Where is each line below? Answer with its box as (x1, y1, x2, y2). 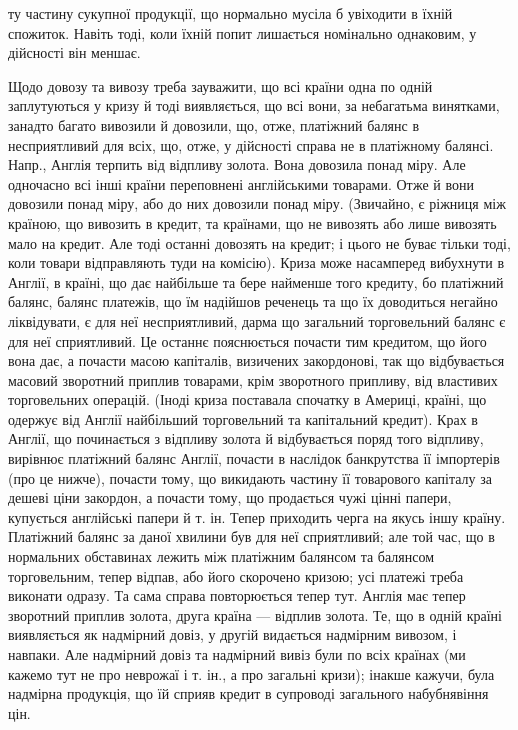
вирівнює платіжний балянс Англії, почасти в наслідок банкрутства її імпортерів (8, 448, 500, 469)
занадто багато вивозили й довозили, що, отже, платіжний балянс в (8, 114, 420, 135)
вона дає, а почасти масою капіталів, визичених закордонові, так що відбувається (8, 350, 505, 371)
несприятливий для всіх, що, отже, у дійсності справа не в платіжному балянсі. (8, 134, 494, 155)
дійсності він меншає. (8, 42, 141, 63)
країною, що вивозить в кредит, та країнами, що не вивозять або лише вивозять (8, 212, 497, 233)
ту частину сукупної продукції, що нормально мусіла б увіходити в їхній (8, 3, 453, 23)
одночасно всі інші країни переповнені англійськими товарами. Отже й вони (8, 173, 474, 194)
